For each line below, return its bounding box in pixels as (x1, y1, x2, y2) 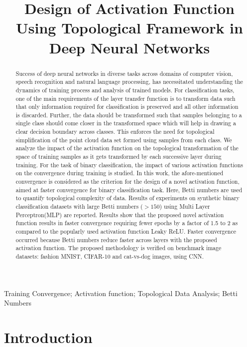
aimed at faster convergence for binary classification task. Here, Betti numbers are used (15, 185, 243, 194)
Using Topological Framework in (16, 17, 243, 38)
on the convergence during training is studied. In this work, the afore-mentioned (15, 169, 224, 177)
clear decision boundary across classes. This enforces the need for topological (15, 127, 215, 136)
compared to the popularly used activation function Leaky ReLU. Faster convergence (15, 227, 236, 236)
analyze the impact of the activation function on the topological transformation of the (15, 144, 239, 152)
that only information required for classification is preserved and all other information (15, 102, 239, 111)
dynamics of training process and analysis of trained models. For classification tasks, (15, 85, 235, 94)
